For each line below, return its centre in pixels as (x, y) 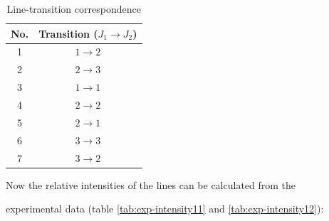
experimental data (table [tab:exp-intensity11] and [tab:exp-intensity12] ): (165, 209)
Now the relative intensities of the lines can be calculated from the (151, 184)
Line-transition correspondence (74, 9)
